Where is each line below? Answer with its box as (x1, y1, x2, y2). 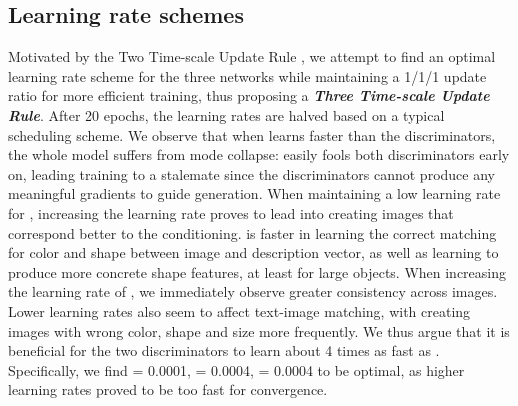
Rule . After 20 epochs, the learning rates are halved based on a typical (8, 104, 445, 125)
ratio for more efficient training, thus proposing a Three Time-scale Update (8, 85, 490, 106)
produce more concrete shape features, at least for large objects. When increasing (8, 261, 507, 282)
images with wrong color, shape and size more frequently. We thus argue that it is (8, 320, 510, 341)
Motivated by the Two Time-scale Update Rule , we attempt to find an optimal (8, 46, 496, 67)
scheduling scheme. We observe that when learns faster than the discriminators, (8, 124, 496, 145)
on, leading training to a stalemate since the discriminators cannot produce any (8, 163, 495, 184)
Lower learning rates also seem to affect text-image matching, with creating (8, 300, 471, 321)
